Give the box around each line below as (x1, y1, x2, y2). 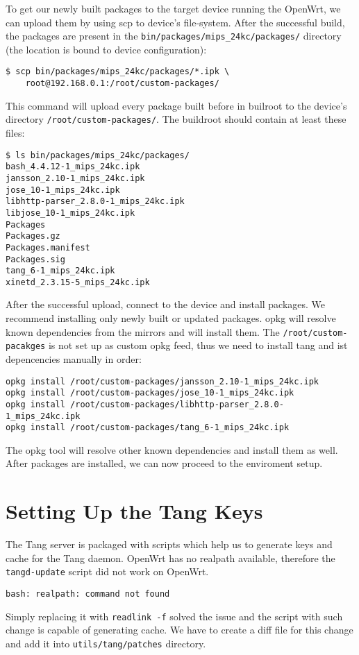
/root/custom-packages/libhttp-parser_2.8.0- (70, 399, 284, 409)
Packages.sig (6, 254, 65, 264)
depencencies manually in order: (6, 351, 142, 366)
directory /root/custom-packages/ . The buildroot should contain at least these (6, 112, 347, 126)
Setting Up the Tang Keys (6, 497, 263, 525)
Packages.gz (6, 231, 60, 241)
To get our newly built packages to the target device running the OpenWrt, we (6, 1, 341, 15)
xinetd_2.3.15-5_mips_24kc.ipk (6, 277, 150, 287)
